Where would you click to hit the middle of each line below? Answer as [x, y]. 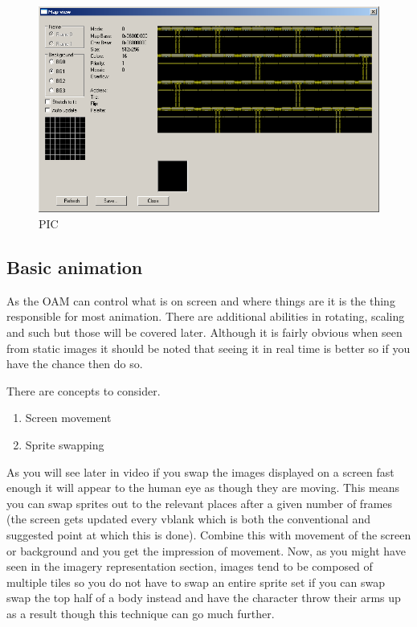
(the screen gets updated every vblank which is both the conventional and [188, 519]
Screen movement [68, 418]
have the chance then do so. [75, 364]
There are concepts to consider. [84, 390]
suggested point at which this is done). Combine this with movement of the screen [209, 534]
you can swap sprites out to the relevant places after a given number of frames [200, 503]
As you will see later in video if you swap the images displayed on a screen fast [200, 471]
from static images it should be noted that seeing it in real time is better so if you [208, 348]
